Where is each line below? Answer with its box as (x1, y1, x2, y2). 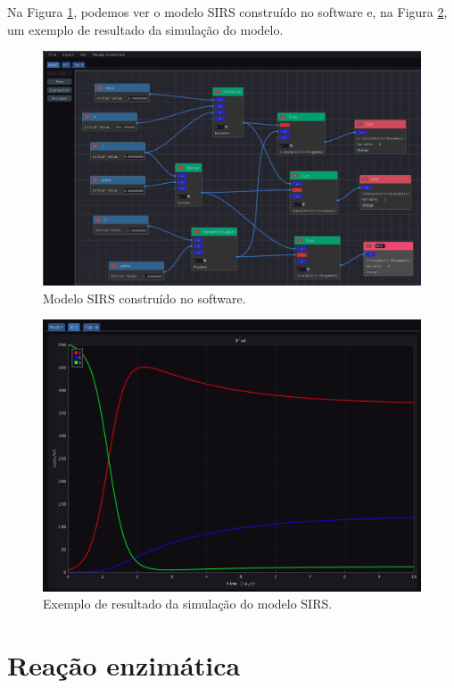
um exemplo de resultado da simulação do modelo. (7, 20, 284, 38)
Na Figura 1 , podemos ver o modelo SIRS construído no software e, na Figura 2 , (7, 3, 448, 21)
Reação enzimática (7, 647, 241, 684)
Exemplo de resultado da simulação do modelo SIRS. (43, 594, 333, 613)
